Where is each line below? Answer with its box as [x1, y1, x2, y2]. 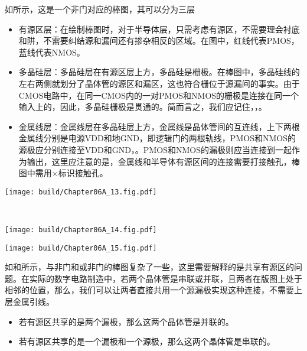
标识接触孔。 [58, 167, 108, 179]
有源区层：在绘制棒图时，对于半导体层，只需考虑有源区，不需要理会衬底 [18, 22, 300, 35]
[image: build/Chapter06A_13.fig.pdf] [5, 187, 157, 196]
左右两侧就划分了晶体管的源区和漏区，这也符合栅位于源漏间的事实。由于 [18, 77, 300, 89]
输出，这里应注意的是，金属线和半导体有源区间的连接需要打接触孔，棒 [27, 155, 300, 167]
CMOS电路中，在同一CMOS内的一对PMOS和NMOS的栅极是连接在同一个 [18, 89, 299, 101]
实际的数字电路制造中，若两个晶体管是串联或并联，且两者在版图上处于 [29, 272, 302, 284]
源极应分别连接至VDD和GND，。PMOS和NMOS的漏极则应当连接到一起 [18, 143, 292, 155]
